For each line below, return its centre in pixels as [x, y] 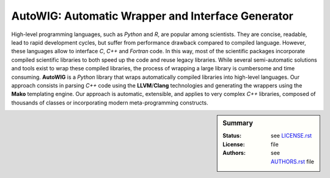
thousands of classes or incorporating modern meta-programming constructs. [110, 102]
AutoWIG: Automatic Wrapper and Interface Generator [152, 16]
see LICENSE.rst [291, 136]
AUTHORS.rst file [293, 161]
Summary [238, 124]
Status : [232, 136]
